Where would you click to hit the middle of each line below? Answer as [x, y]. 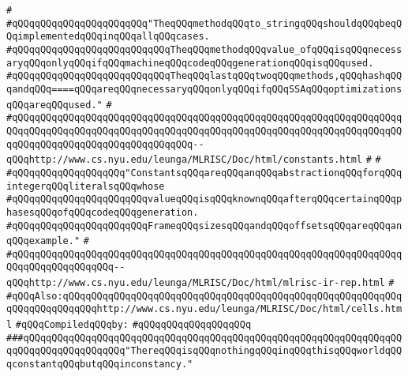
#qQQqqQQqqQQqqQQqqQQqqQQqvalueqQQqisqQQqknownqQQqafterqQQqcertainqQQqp [204, 199]
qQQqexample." [43, 241]
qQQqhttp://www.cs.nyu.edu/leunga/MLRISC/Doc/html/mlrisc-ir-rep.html [196, 283]
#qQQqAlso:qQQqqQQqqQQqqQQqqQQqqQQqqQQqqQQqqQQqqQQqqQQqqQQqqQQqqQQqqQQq [204, 296]
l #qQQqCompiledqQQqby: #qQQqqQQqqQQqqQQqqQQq [129, 325]
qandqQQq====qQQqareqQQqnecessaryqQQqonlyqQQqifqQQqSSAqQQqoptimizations [204, 89]
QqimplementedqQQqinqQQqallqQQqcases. [108, 37]
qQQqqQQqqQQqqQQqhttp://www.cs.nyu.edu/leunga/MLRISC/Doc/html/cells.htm [204, 309]
